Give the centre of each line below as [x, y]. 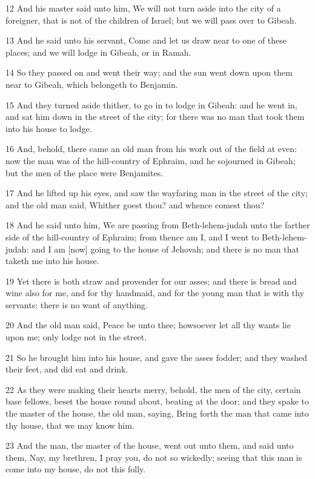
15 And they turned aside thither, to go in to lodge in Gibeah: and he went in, [151, 104]
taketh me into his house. [52, 261]
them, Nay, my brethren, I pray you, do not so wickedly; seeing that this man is [154, 457]
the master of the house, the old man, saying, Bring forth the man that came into [157, 413]
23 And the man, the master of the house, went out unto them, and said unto [150, 445]
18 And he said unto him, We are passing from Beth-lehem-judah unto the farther [158, 225]
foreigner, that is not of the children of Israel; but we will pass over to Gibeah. [151, 20]
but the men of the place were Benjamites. [85, 172]
